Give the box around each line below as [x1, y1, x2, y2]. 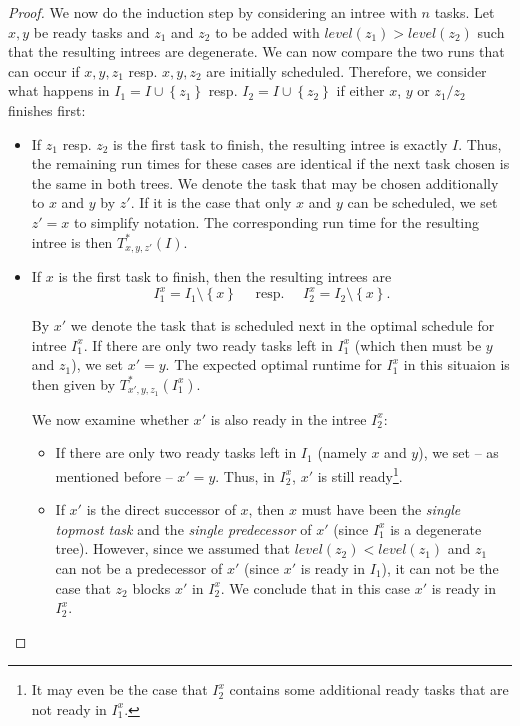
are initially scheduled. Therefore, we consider [206, 60, 487, 81]
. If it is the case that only [130, 192, 292, 213]
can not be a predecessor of [55, 557, 223, 578]
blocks [132, 577, 171, 598]
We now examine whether [31, 408, 189, 429]
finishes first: [8, 99, 86, 120]
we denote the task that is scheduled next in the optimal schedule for [70, 315, 495, 336]
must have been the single [301, 499, 461, 520]
